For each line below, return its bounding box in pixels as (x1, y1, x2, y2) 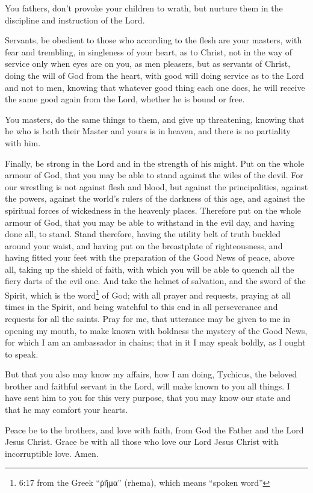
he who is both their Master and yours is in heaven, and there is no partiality (5, 125, 291, 137)
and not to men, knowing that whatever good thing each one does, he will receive (5, 81, 305, 93)
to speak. (5, 347, 39, 360)
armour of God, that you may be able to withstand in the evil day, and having (5, 215, 295, 228)
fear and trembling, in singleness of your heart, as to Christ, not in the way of (5, 45, 292, 58)
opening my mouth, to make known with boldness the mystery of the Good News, (5, 324, 308, 336)
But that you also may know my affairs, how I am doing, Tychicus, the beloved (5, 368, 297, 380)
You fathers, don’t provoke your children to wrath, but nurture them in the (5, 2, 283, 14)
